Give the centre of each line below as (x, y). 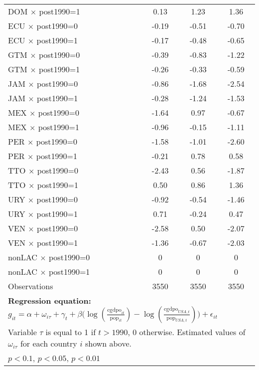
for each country (49, 343)
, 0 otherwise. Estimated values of (187, 332)
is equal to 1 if (71, 332)
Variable (22, 332)
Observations (31, 286)
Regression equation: (50, 300)
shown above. (108, 343)
